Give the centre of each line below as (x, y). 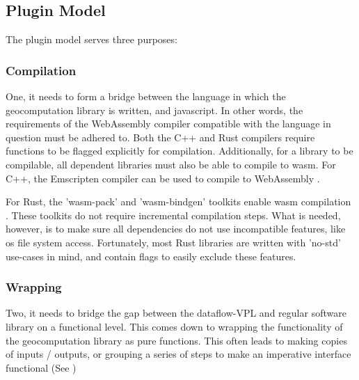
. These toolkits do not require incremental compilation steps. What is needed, (173, 215)
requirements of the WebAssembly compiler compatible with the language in (168, 124)
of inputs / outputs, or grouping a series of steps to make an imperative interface (178, 354)
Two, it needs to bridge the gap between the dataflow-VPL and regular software (176, 313)
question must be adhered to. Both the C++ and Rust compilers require (160, 137)
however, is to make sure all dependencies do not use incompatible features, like (176, 229)
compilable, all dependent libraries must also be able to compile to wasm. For (171, 164)
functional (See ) (41, 367)
